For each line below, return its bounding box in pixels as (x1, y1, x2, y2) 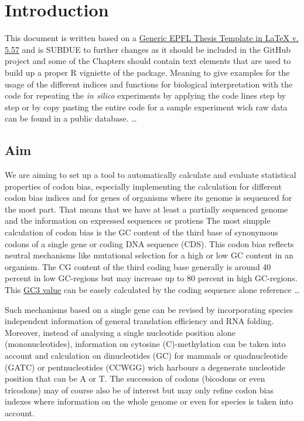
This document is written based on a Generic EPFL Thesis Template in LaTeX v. (5, 32, 299, 44)
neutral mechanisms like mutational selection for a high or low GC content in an (5, 249, 293, 261)
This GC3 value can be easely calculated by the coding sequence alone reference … (5, 284, 300, 296)
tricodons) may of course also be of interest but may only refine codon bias (5, 383, 274, 396)
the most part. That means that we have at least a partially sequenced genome (5, 203, 288, 215)
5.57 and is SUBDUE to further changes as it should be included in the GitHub (5, 43, 291, 55)
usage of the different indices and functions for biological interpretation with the (5, 78, 293, 90)
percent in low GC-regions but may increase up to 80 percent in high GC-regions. (5, 272, 298, 284)
